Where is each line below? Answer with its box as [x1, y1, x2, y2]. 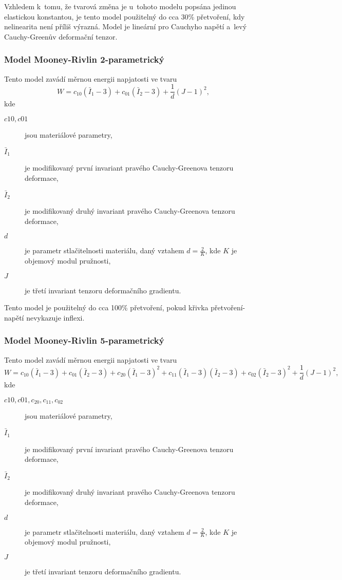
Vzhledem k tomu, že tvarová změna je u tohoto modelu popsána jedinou [4, 1, 236, 11]
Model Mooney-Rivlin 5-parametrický [4, 334, 164, 347]
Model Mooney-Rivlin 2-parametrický [4, 53, 164, 66]
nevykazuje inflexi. [26, 312, 85, 323]
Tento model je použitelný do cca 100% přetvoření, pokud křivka [4, 302, 208, 313]
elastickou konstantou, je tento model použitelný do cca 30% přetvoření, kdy [4, 11, 245, 22]
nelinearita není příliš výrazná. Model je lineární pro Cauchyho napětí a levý [4, 21, 247, 32]
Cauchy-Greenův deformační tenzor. [4, 31, 118, 42]
